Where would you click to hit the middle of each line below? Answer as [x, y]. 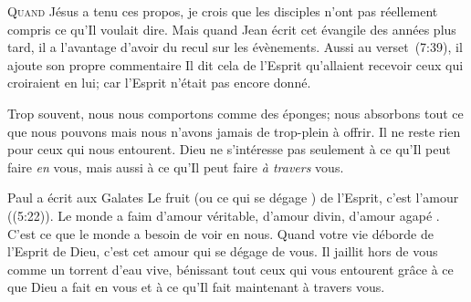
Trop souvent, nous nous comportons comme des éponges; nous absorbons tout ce [235, 113]
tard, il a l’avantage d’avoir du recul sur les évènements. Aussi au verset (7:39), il [235, 47]
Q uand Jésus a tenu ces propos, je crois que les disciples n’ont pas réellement [223, 11]
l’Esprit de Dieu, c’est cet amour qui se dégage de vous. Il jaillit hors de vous [223, 251]
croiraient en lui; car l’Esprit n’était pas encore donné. [159, 83]
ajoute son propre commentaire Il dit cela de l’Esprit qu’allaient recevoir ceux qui [235, 64]
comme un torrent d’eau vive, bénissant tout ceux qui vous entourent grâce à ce [230, 269]
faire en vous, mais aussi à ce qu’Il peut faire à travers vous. [176, 167]
